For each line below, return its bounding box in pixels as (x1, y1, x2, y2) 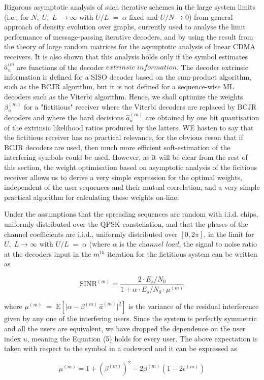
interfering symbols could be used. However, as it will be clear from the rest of (4, 152, 248, 162)
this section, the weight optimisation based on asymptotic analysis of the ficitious (4, 162, 257, 172)
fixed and (129, 11, 158, 22)
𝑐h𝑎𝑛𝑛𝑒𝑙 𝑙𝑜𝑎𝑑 (139, 241, 179, 249)
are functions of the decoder (17, 61, 104, 72)
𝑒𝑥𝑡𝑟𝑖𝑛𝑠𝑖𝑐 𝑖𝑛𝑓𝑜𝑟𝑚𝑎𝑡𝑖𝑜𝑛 (106, 64, 177, 72)
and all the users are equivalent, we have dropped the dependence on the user (4, 323, 246, 334)
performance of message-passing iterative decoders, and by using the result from (4, 31, 253, 42)
